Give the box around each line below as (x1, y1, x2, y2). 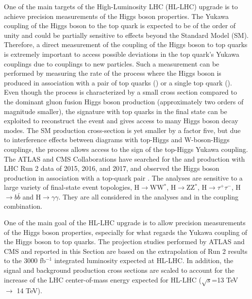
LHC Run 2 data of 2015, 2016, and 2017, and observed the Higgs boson (4, 163, 219, 173)
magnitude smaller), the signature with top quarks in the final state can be (4, 106, 227, 116)
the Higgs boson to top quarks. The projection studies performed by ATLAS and (4, 236, 245, 247)
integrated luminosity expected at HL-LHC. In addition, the (54, 255, 234, 266)
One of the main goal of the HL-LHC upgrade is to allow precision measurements (4, 217, 246, 228)
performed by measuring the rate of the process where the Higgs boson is (4, 68, 221, 78)
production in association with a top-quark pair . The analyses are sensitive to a (4, 172, 243, 183)
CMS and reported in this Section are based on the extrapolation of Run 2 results (4, 246, 248, 256)
